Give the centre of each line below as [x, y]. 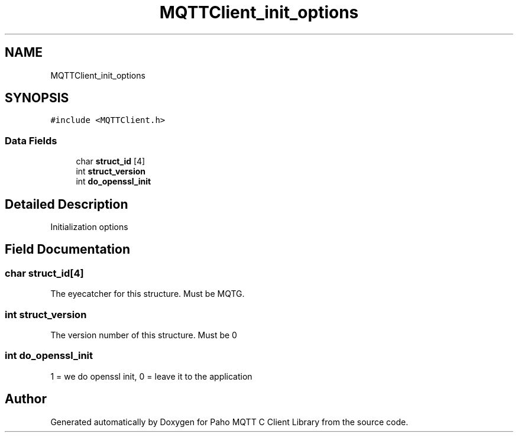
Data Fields [31, 140]
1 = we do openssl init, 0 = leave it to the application [151, 376]
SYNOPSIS [37, 98]
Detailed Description [67, 204]
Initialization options [89, 227]
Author [26, 399]
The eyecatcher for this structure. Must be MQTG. [148, 294]
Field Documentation [67, 250]
